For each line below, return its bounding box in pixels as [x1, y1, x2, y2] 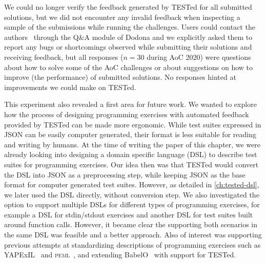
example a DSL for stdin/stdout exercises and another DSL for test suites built [4, 209, 253, 220]
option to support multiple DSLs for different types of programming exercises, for [4, 199, 260, 210]
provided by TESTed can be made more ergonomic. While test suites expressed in [4, 119, 261, 129]
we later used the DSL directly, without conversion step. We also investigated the [4, 189, 259, 200]
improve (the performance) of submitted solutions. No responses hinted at [4, 72, 236, 82]
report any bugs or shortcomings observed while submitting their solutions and [4, 41, 252, 52]
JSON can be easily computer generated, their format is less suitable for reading [4, 129, 256, 140]
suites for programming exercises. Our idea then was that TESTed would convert [4, 159, 259, 169]
